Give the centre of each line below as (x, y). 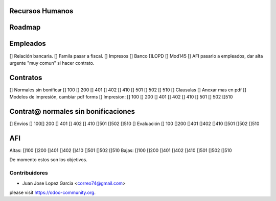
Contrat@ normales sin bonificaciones (72, 111)
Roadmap (25, 27)
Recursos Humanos (41, 11)
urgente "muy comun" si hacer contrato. (52, 63)
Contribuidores (29, 173)
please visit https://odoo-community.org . (52, 192)
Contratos (26, 77)
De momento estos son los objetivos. (49, 160)
